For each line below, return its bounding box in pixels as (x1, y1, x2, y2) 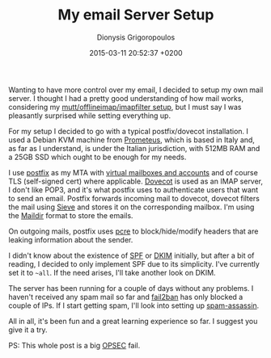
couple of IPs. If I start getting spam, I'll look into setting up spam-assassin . (8, 301, 260, 310)
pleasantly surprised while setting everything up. (8, 111, 171, 120)
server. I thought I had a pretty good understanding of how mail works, (8, 93, 244, 103)
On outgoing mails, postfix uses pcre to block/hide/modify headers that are (8, 226, 259, 236)
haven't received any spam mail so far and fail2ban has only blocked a (8, 292, 243, 301)
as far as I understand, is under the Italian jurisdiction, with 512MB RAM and (8, 143, 260, 153)
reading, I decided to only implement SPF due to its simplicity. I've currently (8, 259, 260, 268)
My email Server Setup (57, 6, 214, 24)
